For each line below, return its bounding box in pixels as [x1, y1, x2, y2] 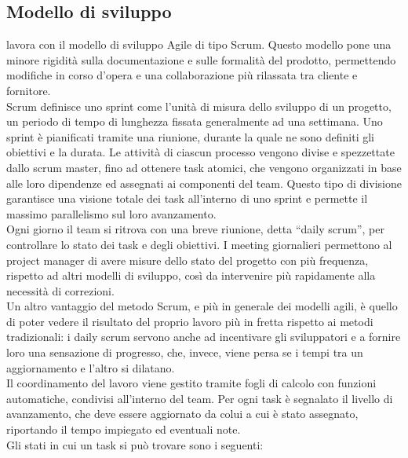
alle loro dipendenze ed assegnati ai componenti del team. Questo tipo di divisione [6, 174, 402, 191]
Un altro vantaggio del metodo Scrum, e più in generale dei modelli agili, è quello [6, 298, 398, 314]
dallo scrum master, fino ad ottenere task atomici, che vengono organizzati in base [6, 159, 402, 175]
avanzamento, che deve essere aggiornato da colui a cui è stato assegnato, [6, 405, 359, 422]
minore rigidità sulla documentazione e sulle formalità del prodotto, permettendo [6, 51, 396, 68]
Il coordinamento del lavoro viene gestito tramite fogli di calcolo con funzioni [6, 375, 377, 391]
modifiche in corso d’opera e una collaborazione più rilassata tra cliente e [6, 67, 358, 83]
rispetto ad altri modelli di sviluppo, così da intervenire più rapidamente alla [6, 267, 376, 284]
